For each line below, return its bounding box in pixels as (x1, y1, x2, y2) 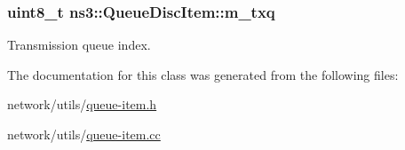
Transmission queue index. (7, 36, 151, 54)
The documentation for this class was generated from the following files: (7, 65, 399, 83)
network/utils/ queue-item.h (7, 95, 157, 114)
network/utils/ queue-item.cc (7, 125, 161, 143)
